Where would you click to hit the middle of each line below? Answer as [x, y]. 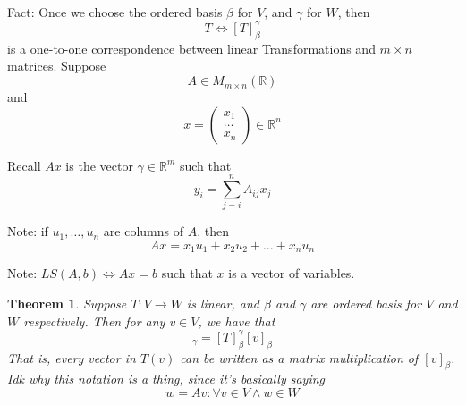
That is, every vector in [72, 357]
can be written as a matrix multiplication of [299, 357]
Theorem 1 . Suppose [67, 304]
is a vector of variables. [292, 273]
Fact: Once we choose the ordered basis [115, 12]
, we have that [237, 321]
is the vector [99, 165]
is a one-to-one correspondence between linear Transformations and [191, 48]
